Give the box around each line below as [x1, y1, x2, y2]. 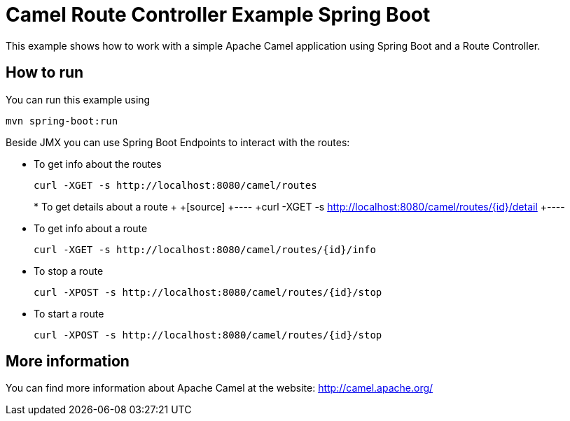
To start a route [34, 307, 104, 320]
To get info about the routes [34, 157, 162, 170]
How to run [6, 64, 84, 82]
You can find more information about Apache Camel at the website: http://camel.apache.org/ [6, 382, 433, 394]
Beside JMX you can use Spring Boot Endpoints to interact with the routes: [6, 136, 350, 148]
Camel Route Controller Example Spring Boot [6, 3, 431, 27]
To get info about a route [34, 222, 148, 234]
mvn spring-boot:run [6, 115, 118, 127]
